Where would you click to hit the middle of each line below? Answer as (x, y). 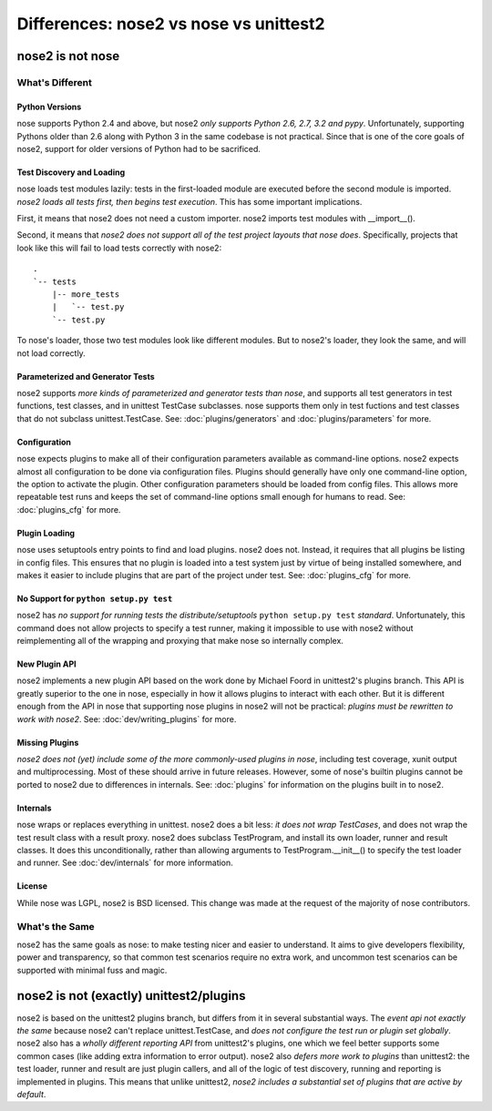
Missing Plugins (48, 742)
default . (31, 1094)
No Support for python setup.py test (95, 598)
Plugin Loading (46, 533)
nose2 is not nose (68, 56)
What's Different (55, 82)
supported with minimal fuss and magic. (92, 970)
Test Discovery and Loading (71, 172)
